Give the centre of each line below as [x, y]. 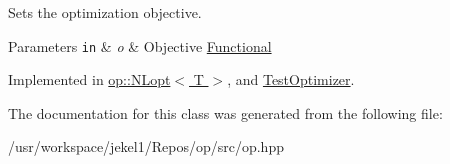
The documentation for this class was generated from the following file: [225, 112]
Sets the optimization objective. [105, 12]
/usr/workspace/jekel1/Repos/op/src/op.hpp [146, 146]
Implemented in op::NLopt [89, 79]
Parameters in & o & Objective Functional [140, 45]
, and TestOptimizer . [291, 79]
